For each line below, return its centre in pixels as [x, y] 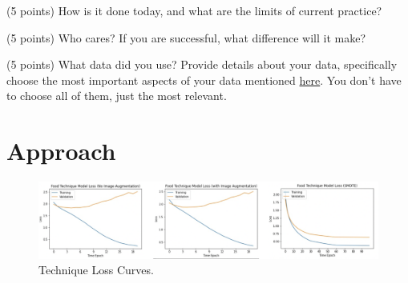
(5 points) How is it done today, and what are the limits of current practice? [194, 10]
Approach [61, 151]
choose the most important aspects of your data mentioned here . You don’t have [204, 80]
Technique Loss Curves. [96, 270]
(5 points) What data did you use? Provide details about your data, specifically [202, 64]
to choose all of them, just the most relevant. [117, 96]
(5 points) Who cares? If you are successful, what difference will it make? [186, 37]
